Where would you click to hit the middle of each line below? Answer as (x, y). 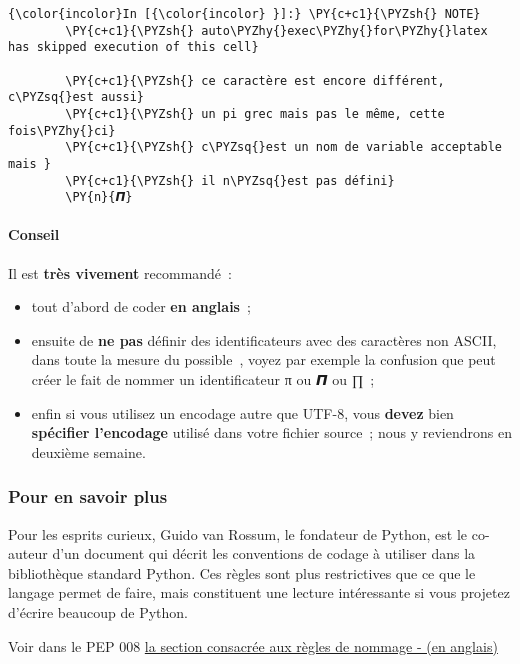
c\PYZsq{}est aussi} (76, 97)
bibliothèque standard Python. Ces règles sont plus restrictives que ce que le (242, 572)
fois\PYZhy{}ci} (62, 130)
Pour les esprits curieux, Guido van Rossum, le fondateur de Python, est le (238, 533)
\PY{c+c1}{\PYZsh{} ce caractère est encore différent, (255, 80)
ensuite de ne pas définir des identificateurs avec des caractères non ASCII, (264, 339)
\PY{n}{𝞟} (99, 197)
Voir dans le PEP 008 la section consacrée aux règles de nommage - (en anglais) (253, 645)
